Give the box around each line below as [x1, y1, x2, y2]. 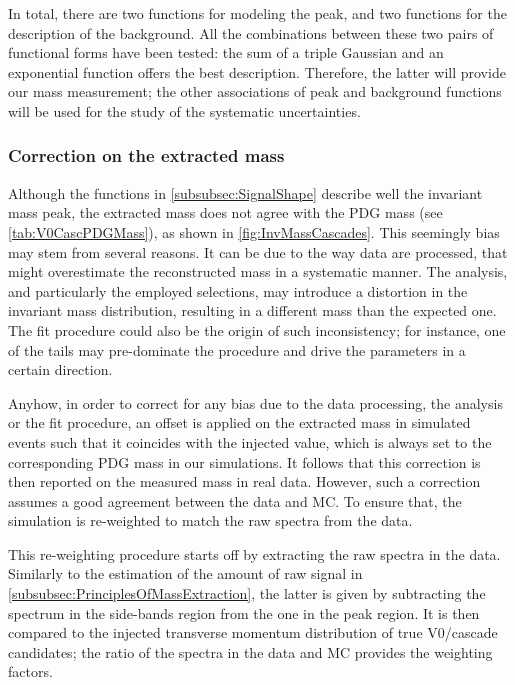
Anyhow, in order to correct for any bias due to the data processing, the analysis [8, 392, 503, 413]
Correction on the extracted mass [8, 143, 285, 168]
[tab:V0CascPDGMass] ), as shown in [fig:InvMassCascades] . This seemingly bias [8, 221, 500, 242]
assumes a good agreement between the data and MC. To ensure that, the [8, 490, 462, 511]
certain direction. [8, 359, 113, 380]
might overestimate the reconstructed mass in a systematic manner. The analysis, [8, 261, 508, 282]
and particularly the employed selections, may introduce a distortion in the [8, 280, 468, 301]
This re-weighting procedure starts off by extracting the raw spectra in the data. [8, 543, 501, 564]
